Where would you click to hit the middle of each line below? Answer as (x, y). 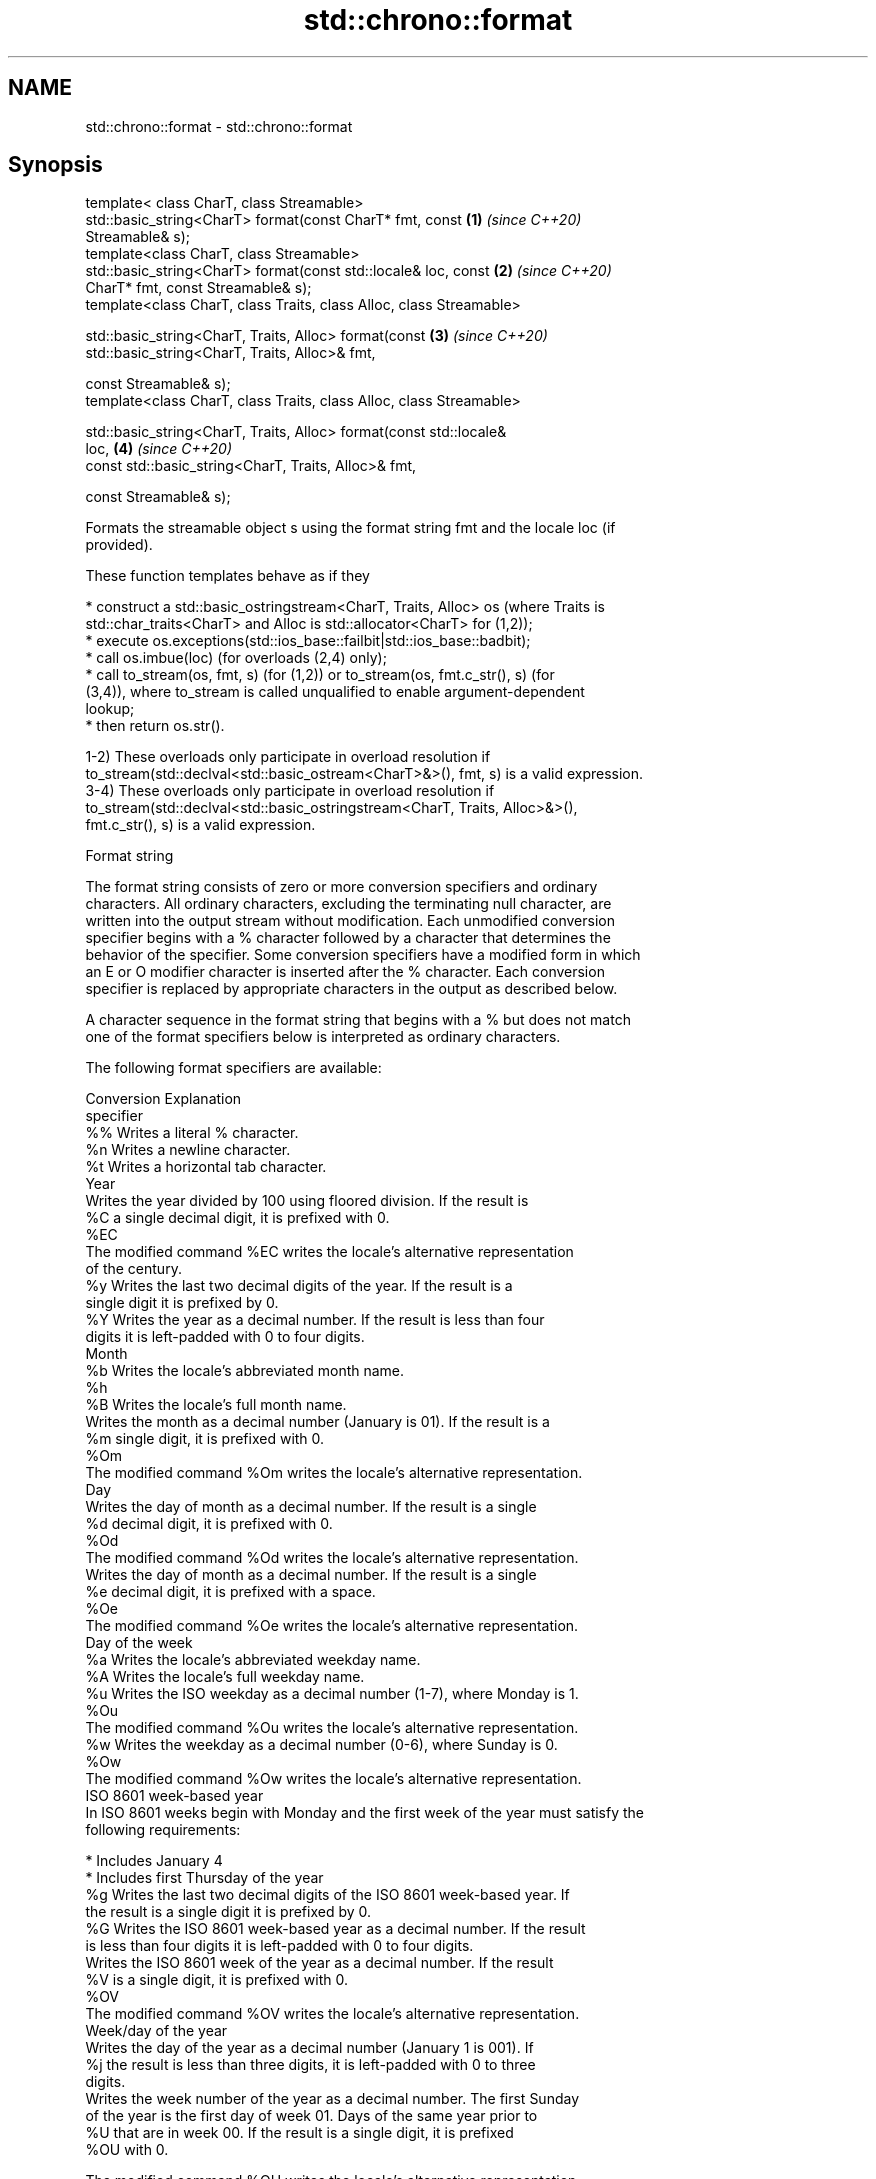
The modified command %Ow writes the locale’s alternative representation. (333, 1779)
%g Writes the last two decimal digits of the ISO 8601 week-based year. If (327, 1895)
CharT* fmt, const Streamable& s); (198, 288)
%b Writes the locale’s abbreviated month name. (245, 1371)
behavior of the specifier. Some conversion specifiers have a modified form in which (363, 955)
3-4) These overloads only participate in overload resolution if (290, 791)
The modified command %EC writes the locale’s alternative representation (329, 1252)
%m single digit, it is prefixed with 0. (205, 1439)
